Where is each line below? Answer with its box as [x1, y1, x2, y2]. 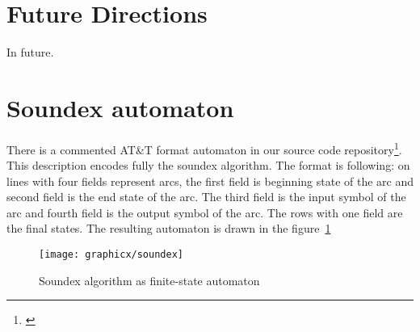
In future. [6, 44, 54, 61]
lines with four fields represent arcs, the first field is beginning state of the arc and [6, 172, 414, 189]
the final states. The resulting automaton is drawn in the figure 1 [6, 220, 331, 237]
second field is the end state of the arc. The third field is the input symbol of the [6, 188, 406, 205]
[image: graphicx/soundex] [39, 249, 183, 261]
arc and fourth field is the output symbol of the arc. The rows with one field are [6, 204, 403, 221]
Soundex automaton [6, 90, 234, 124]
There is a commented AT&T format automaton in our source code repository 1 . [6, 138, 402, 158]
